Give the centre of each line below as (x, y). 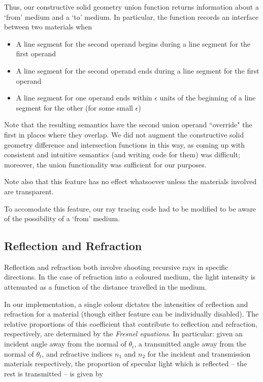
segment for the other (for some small (74, 107)
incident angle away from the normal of (65, 344)
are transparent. (29, 191)
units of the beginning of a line (208, 98)
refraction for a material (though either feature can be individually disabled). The (131, 314)
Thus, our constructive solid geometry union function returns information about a (131, 7)
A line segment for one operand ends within (84, 98)
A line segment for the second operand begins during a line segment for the (133, 43)
